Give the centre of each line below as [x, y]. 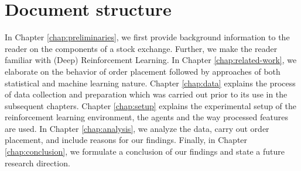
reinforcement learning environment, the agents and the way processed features [146, 117]
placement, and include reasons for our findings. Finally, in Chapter [126, 140]
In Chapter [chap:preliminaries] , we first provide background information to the [147, 37]
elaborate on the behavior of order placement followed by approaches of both [143, 71]
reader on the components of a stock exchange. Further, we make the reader [141, 48]
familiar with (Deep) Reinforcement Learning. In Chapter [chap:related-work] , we [151, 60]
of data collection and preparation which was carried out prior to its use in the [146, 94]
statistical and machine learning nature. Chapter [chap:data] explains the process [150, 83]
